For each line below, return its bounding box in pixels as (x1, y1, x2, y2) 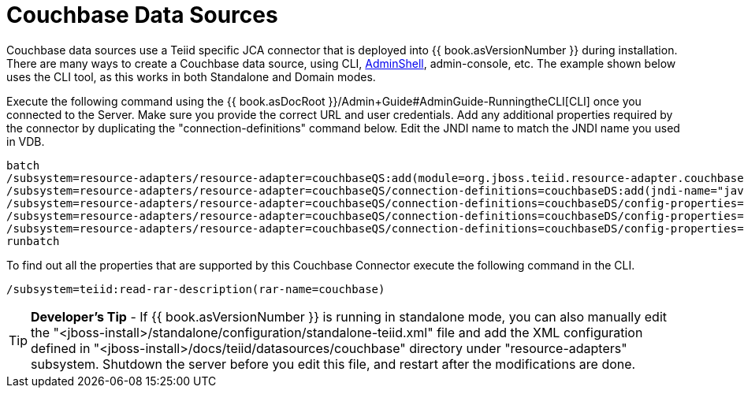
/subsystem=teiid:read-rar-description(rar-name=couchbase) (6, 282, 385, 295)
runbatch (6, 234, 60, 247)
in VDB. (6, 134, 45, 148)
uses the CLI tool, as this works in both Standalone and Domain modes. (6, 69, 376, 84)
